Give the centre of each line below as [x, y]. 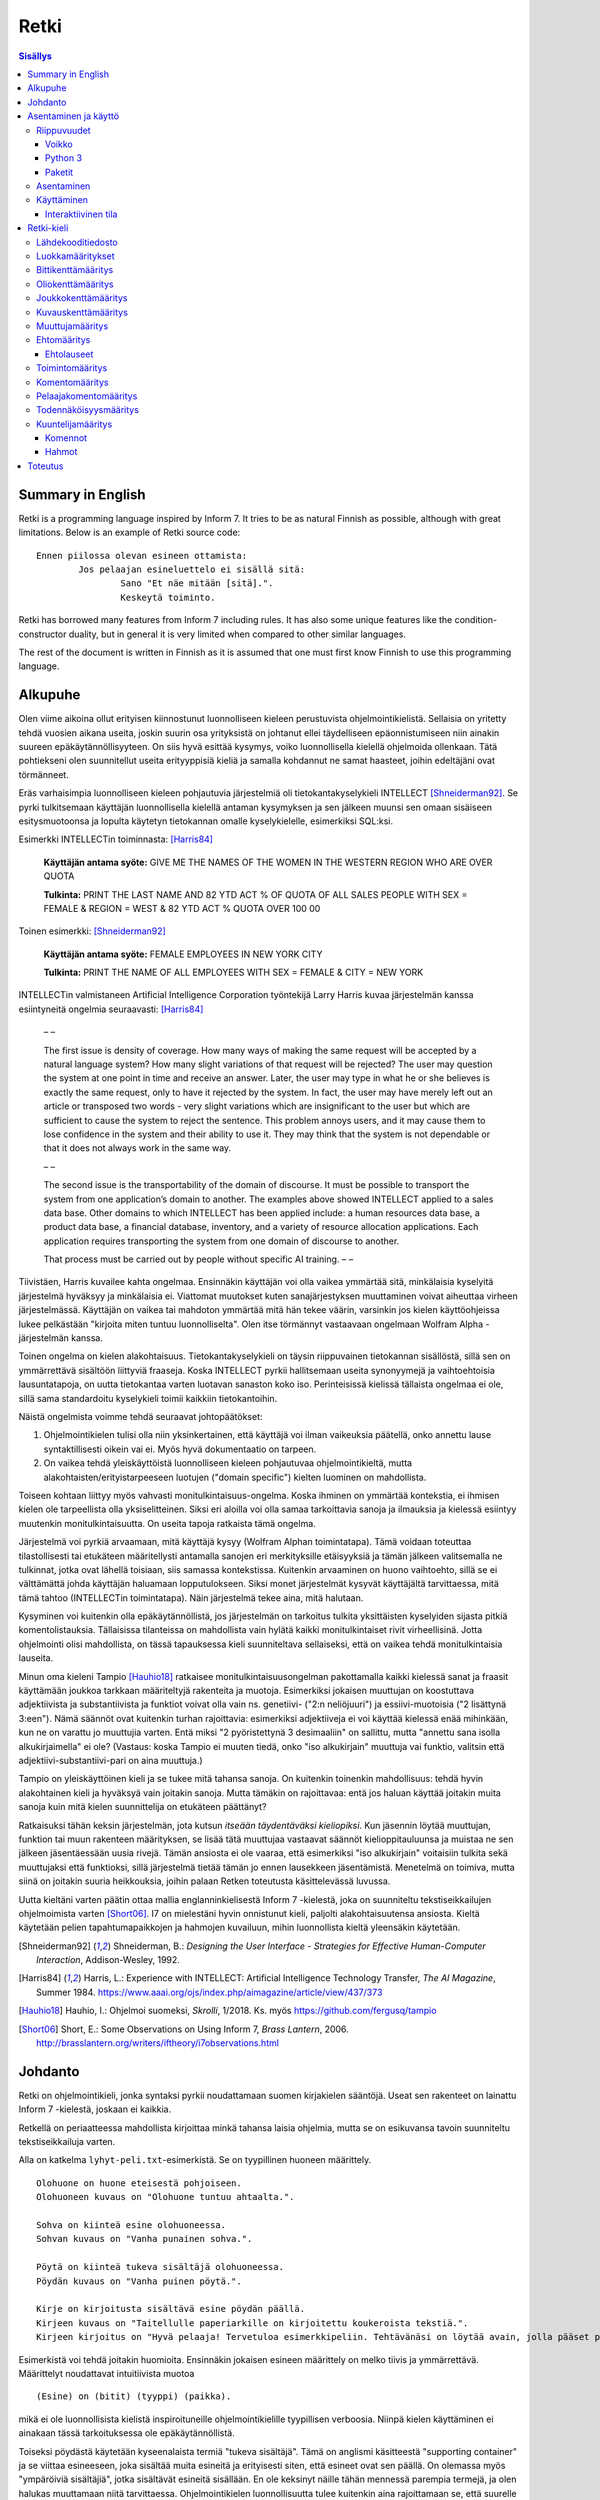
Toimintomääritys [72, 368]
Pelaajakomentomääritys [87, 396]
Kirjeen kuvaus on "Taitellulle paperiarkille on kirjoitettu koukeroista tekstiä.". [252, 2323]
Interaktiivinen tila [81, 214]
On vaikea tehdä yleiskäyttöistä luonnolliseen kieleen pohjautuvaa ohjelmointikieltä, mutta [228, 1463]
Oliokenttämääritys [75, 284]
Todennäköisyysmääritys [88, 410]
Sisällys [35, 56]
